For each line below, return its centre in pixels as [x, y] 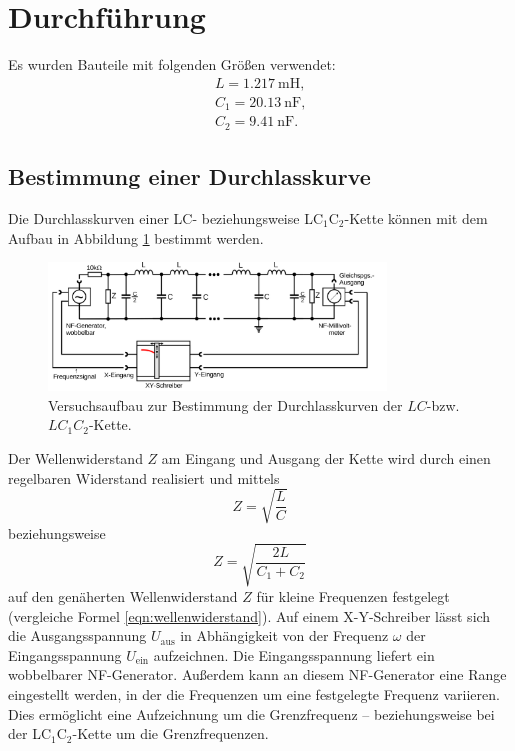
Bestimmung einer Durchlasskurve [189, 176]
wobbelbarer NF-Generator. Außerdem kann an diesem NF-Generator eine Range [257, 674]
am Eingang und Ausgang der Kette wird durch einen [326, 458]
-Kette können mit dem [416, 217]
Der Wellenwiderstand [75, 458]
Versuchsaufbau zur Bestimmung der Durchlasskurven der [225, 404]
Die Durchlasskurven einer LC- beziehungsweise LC [165, 217]
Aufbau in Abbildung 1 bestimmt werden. [136, 237]
